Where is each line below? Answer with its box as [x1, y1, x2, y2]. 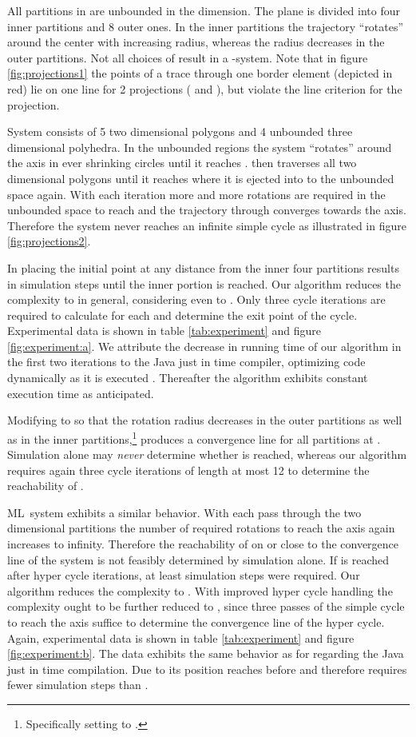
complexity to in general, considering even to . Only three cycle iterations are [7, 291, 386, 308]
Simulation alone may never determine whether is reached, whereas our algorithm [7, 446, 407, 463]
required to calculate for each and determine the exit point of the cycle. [7, 306, 358, 323]
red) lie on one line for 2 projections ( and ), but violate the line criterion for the [7, 80, 402, 97]
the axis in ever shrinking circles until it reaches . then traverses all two [7, 154, 357, 171]
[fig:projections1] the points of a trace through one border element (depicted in [7, 65, 393, 82]
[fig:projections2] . [7, 233, 91, 249]
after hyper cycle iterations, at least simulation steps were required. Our [7, 567, 360, 584]
